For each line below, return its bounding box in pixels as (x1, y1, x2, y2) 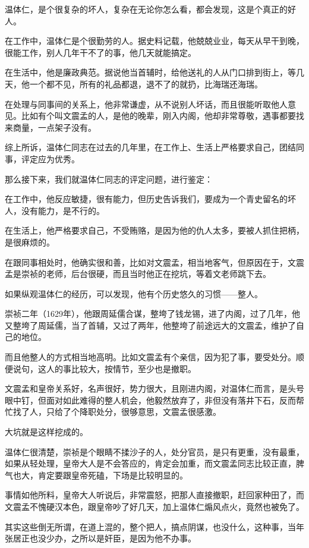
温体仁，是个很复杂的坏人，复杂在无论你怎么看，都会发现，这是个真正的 (5, 3, 288, 15)
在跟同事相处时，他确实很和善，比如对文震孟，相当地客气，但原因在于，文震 (5, 256, 304, 268)
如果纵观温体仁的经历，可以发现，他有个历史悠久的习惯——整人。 (5, 287, 263, 300)
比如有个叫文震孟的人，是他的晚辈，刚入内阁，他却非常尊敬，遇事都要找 (21, 109, 304, 122)
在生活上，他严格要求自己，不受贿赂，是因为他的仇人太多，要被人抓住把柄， (5, 224, 304, 237)
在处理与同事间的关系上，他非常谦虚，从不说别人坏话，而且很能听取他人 (5, 97, 288, 110)
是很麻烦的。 (5, 235, 55, 248)
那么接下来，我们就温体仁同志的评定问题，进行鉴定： (5, 172, 213, 185)
